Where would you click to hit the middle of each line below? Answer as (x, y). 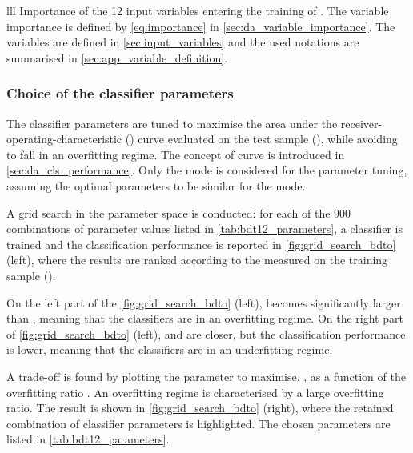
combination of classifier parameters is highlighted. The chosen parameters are (198, 423)
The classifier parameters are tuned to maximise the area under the (172, 123)
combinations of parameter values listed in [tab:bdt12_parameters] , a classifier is (205, 229)
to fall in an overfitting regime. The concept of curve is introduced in (176, 154)
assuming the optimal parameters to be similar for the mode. (156, 185)
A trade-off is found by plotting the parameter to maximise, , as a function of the (206, 376)
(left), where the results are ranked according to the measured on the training (197, 260)
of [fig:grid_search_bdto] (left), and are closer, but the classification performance (206, 333)
